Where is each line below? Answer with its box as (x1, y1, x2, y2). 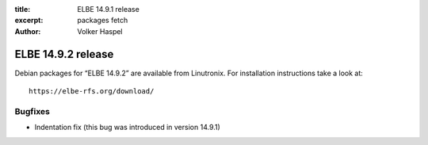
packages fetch (77, 16, 128, 25)
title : (14, 5, 31, 13)
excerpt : (14, 16, 44, 25)
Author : (14, 26, 41, 36)
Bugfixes (14, 105, 51, 116)
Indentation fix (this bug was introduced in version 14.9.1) (34, 123, 221, 132)
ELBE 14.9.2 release (14, 48, 114, 61)
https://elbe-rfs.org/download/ (29, 87, 155, 96)
